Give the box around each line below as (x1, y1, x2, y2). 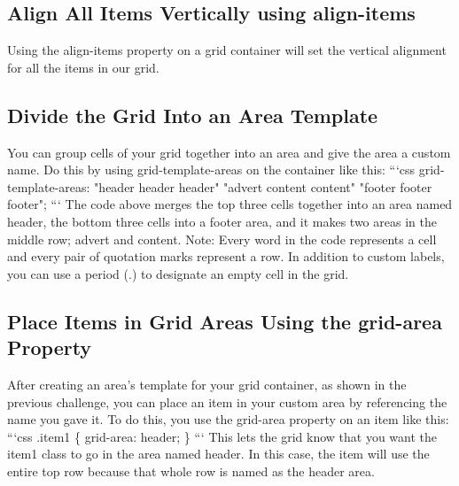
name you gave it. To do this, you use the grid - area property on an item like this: (7, 410, 449, 428)
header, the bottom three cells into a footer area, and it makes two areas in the (7, 212, 437, 230)
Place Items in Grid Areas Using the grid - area (7, 307, 442, 335)
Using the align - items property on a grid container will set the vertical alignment (7, 41, 447, 59)
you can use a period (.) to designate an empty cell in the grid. (7, 264, 349, 282)
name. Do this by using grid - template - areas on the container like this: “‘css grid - (7, 160, 445, 179)
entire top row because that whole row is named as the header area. (7, 461, 375, 480)
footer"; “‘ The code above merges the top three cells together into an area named (7, 195, 453, 213)
